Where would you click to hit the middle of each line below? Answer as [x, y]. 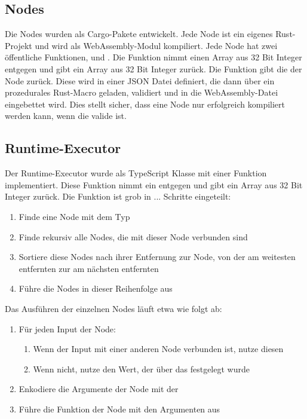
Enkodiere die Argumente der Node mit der [99, 389]
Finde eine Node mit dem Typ [74, 216]
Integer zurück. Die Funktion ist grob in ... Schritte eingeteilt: [118, 196]
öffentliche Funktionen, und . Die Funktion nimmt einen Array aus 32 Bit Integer [153, 57]
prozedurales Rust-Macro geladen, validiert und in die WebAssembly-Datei [142, 92]
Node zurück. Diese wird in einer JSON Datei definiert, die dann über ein [140, 80]
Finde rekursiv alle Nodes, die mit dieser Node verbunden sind [133, 236]
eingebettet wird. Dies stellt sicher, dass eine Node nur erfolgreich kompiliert [145, 104]
